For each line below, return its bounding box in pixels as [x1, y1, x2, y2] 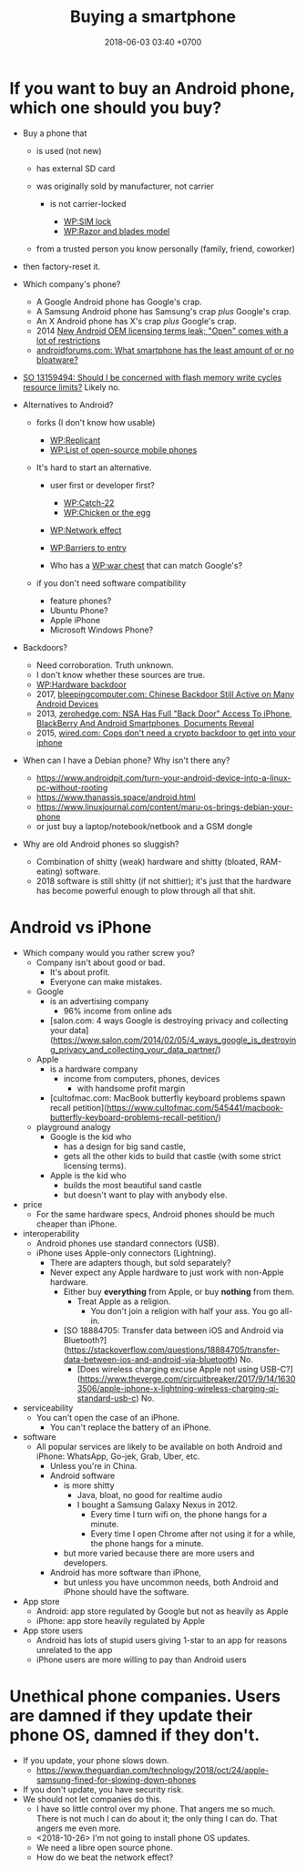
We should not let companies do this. [22, 1793, 162, 1804]
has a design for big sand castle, [63, 1141, 187, 1152]
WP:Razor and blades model [63, 225, 170, 236]
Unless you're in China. [49, 1460, 138, 1471]
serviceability [22, 1402, 74, 1413]
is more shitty [63, 1479, 116, 1491]
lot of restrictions [36, 334, 101, 345]
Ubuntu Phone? [49, 604, 108, 616]
